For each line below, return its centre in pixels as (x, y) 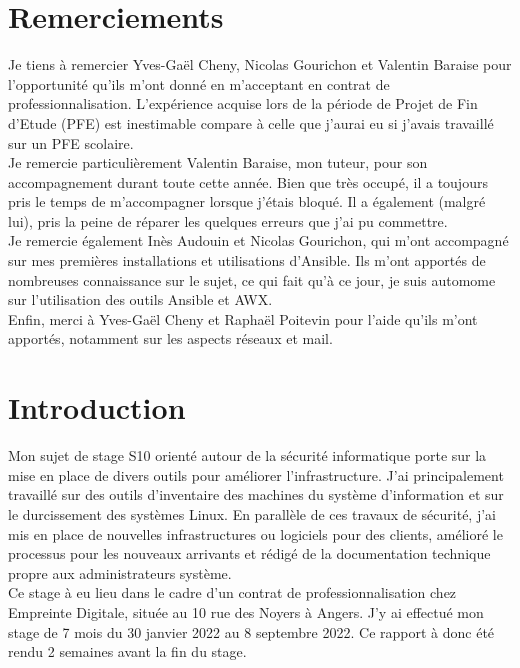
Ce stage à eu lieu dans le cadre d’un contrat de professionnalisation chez (232, 592)
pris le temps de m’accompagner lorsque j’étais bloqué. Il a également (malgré (247, 201)
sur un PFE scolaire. (71, 142)
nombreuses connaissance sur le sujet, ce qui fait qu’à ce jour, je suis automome (252, 279)
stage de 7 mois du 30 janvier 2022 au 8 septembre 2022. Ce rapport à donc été (251, 631)
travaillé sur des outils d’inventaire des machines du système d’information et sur (256, 494)
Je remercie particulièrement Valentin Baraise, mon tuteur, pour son (218, 162)
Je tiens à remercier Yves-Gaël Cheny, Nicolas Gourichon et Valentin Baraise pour (260, 64)
